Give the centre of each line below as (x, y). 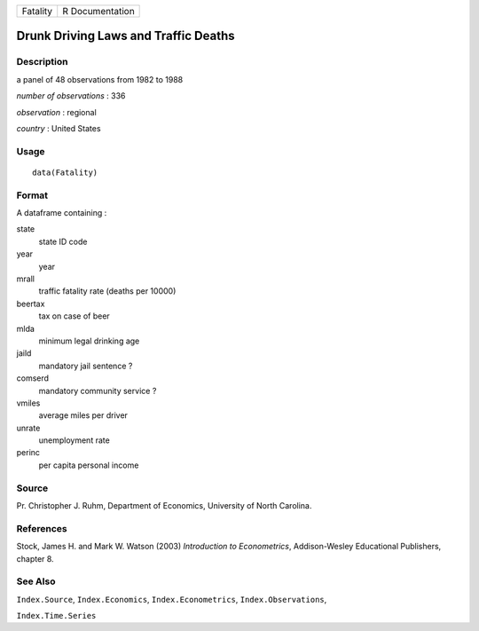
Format (32, 195)
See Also (36, 581)
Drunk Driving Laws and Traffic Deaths (126, 36)
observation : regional (56, 112)
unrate (28, 428)
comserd (32, 378)
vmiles (28, 403)
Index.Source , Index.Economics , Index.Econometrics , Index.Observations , (172, 599)
